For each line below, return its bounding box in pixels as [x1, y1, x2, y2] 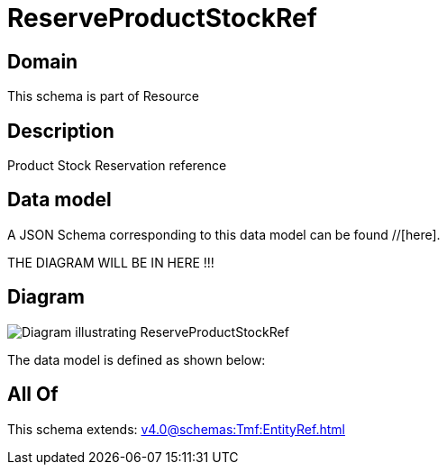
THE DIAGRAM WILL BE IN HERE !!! [7, 254, 214, 270]
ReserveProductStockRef [7, 3, 317, 33]
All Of [7, 383, 59, 406]
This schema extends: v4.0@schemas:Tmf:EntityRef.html [7, 421, 345, 437]
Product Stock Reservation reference [7, 158, 227, 174]
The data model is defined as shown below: [7, 351, 266, 368]
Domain [7, 50, 78, 73]
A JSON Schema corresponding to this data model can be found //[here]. [7, 226, 441, 242]
